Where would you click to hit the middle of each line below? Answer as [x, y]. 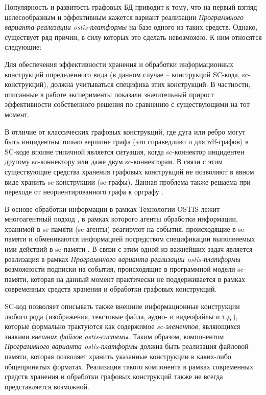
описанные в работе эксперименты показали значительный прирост [109, 94]
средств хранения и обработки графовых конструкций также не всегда [114, 376]
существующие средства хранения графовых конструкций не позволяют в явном [129, 171]
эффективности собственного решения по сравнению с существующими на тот [127, 104]
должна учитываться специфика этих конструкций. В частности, [151, 84]
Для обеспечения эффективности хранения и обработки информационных [119, 64]
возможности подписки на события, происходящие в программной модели [120, 269]
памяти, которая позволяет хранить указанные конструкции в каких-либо [118, 356]
